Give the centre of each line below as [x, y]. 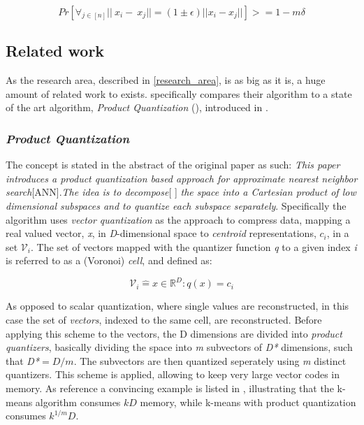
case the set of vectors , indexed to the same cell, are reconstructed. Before [164, 320]
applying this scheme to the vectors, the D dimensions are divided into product [174, 333]
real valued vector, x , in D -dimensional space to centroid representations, [161, 233]
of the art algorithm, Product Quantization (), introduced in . [137, 107]
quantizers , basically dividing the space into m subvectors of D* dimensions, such [179, 347]
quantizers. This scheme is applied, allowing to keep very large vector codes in [173, 374]
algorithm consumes [78, 402]
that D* [23, 360]
